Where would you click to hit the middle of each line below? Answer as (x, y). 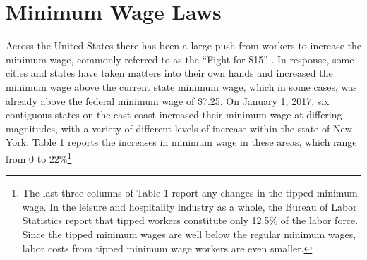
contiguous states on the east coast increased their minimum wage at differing (174, 114)
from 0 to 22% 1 (39, 157)
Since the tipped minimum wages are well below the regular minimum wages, (189, 234)
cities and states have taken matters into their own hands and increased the (169, 73)
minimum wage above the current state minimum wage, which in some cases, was (181, 86)
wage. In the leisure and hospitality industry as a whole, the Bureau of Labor (189, 206)
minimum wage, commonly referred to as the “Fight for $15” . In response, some (180, 59)
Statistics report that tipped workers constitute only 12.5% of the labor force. (190, 220)
